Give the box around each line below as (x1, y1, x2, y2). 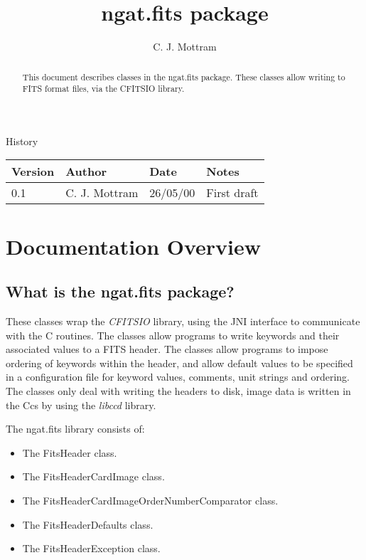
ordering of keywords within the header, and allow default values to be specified (6, 355, 353, 370)
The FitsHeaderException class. (22, 541, 161, 556)
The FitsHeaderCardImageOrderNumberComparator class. (22, 492, 279, 507)
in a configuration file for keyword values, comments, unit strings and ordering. (6, 369, 350, 384)
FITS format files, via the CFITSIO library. (22, 83, 185, 95)
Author (65, 163, 107, 180)
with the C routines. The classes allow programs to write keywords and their (6, 327, 340, 342)
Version (11, 163, 55, 180)
